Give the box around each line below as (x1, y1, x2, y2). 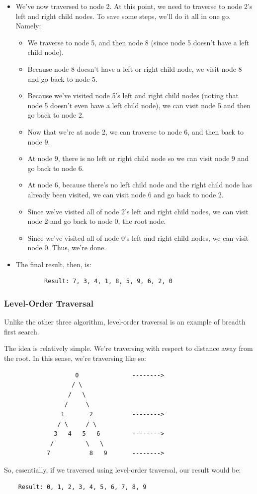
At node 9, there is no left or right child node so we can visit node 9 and (27, 153, 249, 164)
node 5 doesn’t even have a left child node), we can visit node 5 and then (27, 100, 251, 110)
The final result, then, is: (15, 259, 91, 269)
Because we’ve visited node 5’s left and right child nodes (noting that (27, 90, 239, 101)
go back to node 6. (27, 163, 84, 173)
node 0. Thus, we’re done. (27, 242, 106, 253)
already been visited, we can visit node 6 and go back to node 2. (27, 189, 224, 199)
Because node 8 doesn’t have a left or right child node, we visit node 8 (27, 63, 242, 74)
